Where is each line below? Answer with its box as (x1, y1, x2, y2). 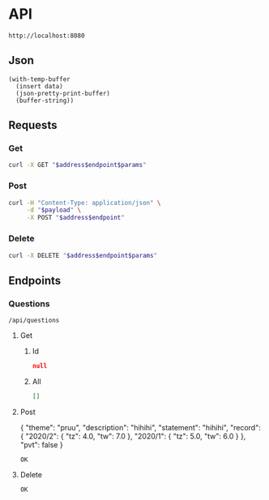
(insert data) (15, 82, 63, 90)
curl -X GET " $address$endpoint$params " (8, 161, 147, 169)
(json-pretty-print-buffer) (15, 89, 111, 97)
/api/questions (8, 317, 60, 325)
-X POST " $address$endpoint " (26, 214, 126, 222)
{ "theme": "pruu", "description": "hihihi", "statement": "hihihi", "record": (19, 422, 261, 432)
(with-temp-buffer (8, 75, 70, 83)
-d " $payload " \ (26, 206, 82, 215)
